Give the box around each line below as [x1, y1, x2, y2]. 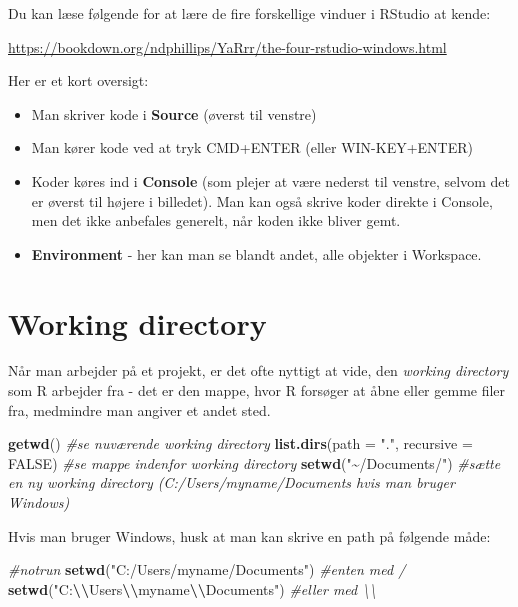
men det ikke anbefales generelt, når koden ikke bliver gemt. [31, 210, 401, 231]
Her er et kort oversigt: [8, 70, 149, 91]
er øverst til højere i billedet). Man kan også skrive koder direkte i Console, [31, 190, 493, 211]
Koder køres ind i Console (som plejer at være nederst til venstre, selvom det [31, 170, 510, 191]
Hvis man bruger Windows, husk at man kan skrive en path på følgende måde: [8, 525, 491, 546]
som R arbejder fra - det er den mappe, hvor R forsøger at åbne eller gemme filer [8, 380, 506, 401]
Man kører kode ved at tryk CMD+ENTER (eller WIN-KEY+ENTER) [31, 137, 473, 158]
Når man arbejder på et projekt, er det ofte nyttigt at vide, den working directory [8, 360, 509, 381]
